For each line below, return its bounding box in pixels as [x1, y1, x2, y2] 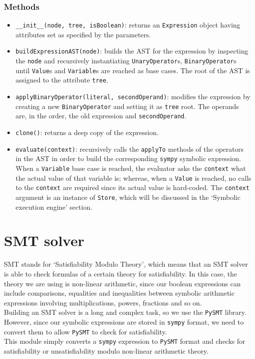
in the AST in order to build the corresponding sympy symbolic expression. [15, 153, 241, 164]
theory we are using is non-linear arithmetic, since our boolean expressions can [4, 278, 241, 288]
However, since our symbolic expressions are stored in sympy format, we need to [4, 317, 244, 327]
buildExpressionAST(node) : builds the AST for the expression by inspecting [15, 46, 249, 56]
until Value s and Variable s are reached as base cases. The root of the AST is [15, 65, 250, 75]
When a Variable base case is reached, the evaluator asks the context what [15, 163, 246, 173]
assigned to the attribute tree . [15, 75, 109, 85]
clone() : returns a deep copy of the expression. [15, 127, 159, 138]
